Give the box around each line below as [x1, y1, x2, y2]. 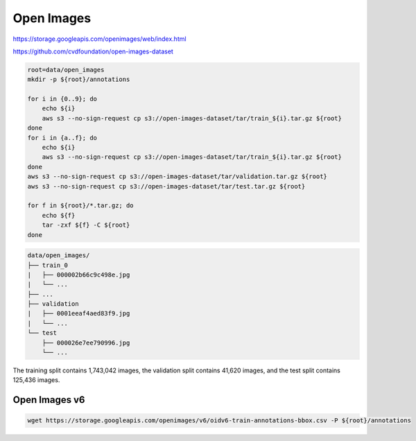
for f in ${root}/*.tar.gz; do [27, 202, 135, 209]
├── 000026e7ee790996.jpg [42, 338, 130, 347]
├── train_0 [27, 261, 69, 269]
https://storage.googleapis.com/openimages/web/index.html [12, 35, 187, 43]
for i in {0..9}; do [27, 95, 97, 103]
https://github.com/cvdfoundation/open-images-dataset [12, 47, 173, 55]
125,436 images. [12, 376, 60, 384]
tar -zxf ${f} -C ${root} [42, 221, 130, 229]
